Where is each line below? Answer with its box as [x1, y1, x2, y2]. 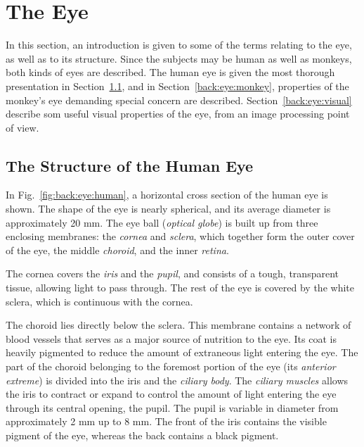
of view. [6, 120, 39, 134]
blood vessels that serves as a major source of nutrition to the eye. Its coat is [6, 331, 337, 346]
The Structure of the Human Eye [6, 154, 254, 176]
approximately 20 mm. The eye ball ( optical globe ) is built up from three [6, 215, 318, 229]
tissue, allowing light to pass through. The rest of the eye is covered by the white [6, 280, 354, 295]
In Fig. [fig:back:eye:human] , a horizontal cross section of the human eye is [6, 187, 328, 202]
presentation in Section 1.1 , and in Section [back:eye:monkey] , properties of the [6, 78, 349, 93]
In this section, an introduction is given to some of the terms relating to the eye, [6, 37, 352, 52]
